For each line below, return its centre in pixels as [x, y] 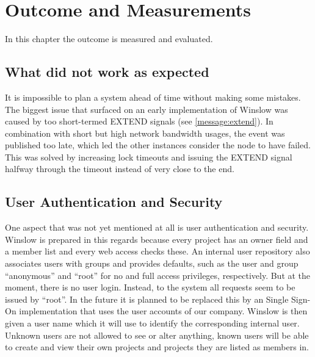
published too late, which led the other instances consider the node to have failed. [158, 145]
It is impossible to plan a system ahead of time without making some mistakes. [153, 97]
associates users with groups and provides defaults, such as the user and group [152, 263]
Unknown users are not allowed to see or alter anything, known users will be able [157, 335]
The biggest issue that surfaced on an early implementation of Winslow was [147, 109]
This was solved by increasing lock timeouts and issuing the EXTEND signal [149, 157]
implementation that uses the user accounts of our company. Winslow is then [163, 311]
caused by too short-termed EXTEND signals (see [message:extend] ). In [139, 121]
